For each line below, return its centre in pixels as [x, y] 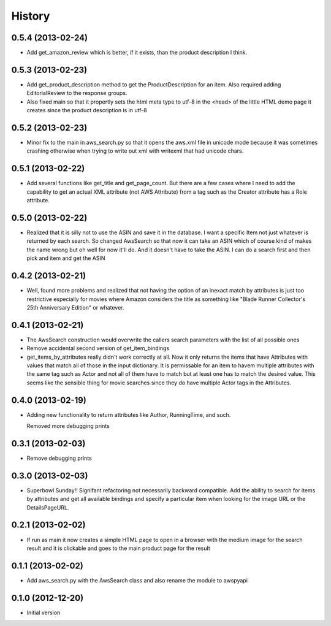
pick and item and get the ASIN [66, 258]
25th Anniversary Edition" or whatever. [75, 307]
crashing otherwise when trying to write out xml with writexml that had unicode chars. [135, 151]
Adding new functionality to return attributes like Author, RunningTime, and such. [129, 414]
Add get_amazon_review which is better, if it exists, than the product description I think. [137, 53]
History [31, 16]
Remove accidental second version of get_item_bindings [98, 348]
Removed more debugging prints [68, 426]
